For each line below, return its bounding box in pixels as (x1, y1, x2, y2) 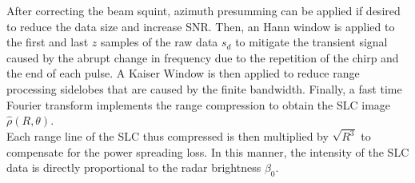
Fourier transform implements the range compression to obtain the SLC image (6, 96, 391, 113)
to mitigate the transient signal (235, 34, 388, 50)
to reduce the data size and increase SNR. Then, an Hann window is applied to (6, 18, 395, 34)
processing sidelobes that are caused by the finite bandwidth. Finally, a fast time (6, 80, 402, 97)
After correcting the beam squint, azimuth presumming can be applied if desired (6, 2, 401, 18)
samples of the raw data (100, 34, 218, 50)
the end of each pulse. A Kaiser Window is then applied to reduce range (6, 65, 360, 82)
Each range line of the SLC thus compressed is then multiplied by (6, 128, 329, 145)
